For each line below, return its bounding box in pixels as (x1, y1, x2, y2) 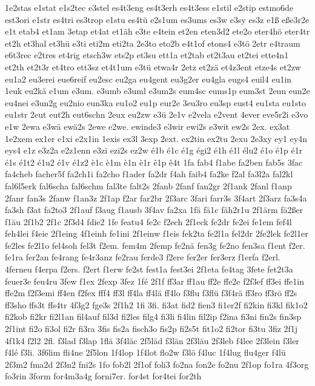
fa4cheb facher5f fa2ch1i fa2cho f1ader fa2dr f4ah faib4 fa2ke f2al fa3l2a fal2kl (5, 168, 293, 180)
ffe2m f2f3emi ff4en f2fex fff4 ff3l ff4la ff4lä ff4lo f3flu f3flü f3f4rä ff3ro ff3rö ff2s (5, 286, 297, 299)
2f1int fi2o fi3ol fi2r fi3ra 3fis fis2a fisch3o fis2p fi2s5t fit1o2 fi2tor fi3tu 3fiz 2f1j (5, 322, 298, 335)
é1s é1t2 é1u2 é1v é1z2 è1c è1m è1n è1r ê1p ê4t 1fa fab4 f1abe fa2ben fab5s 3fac (5, 155, 303, 168)
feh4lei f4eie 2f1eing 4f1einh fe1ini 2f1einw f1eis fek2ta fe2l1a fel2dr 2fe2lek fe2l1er (5, 227, 308, 240)
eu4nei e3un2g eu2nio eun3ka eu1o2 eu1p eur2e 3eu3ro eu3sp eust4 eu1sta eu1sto (5, 96, 306, 109)
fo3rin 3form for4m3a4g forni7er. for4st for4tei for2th (5, 370, 202, 382)
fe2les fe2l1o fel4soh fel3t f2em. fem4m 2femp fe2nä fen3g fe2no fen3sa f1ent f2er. (5, 239, 305, 251)
